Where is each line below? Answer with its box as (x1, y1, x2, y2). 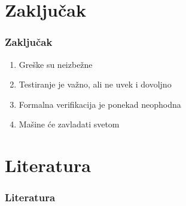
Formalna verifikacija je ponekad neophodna (19, 98, 181, 110)
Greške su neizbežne (19, 58, 93, 70)
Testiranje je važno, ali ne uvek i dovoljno (19, 78, 172, 90)
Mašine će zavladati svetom (19, 118, 120, 130)
